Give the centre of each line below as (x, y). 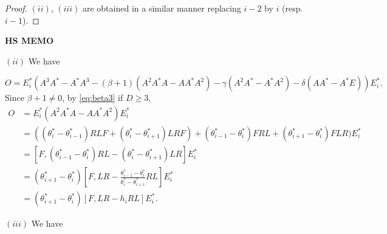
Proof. (16, 8)
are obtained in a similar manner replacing (162, 8)
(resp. (293, 8)
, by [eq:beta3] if (93, 98)
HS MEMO (29, 40)
